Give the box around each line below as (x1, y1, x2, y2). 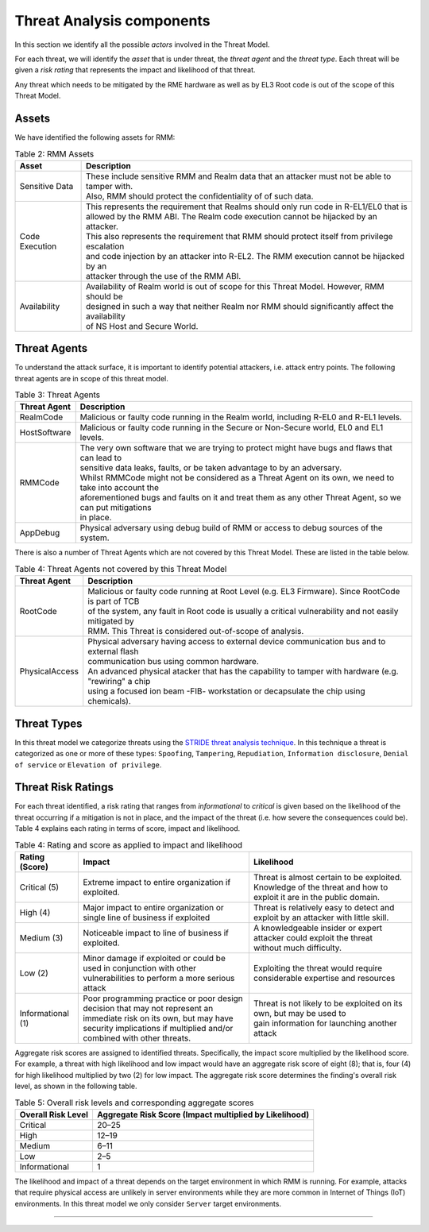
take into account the (79, 482, 159, 493)
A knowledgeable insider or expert (253, 922, 383, 933)
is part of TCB (87, 596, 140, 607)
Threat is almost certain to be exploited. (253, 871, 403, 882)
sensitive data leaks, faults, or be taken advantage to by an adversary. (79, 462, 342, 473)
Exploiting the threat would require (253, 962, 383, 973)
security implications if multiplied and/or (83, 1022, 234, 1033)
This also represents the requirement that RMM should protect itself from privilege (86, 230, 393, 241)
